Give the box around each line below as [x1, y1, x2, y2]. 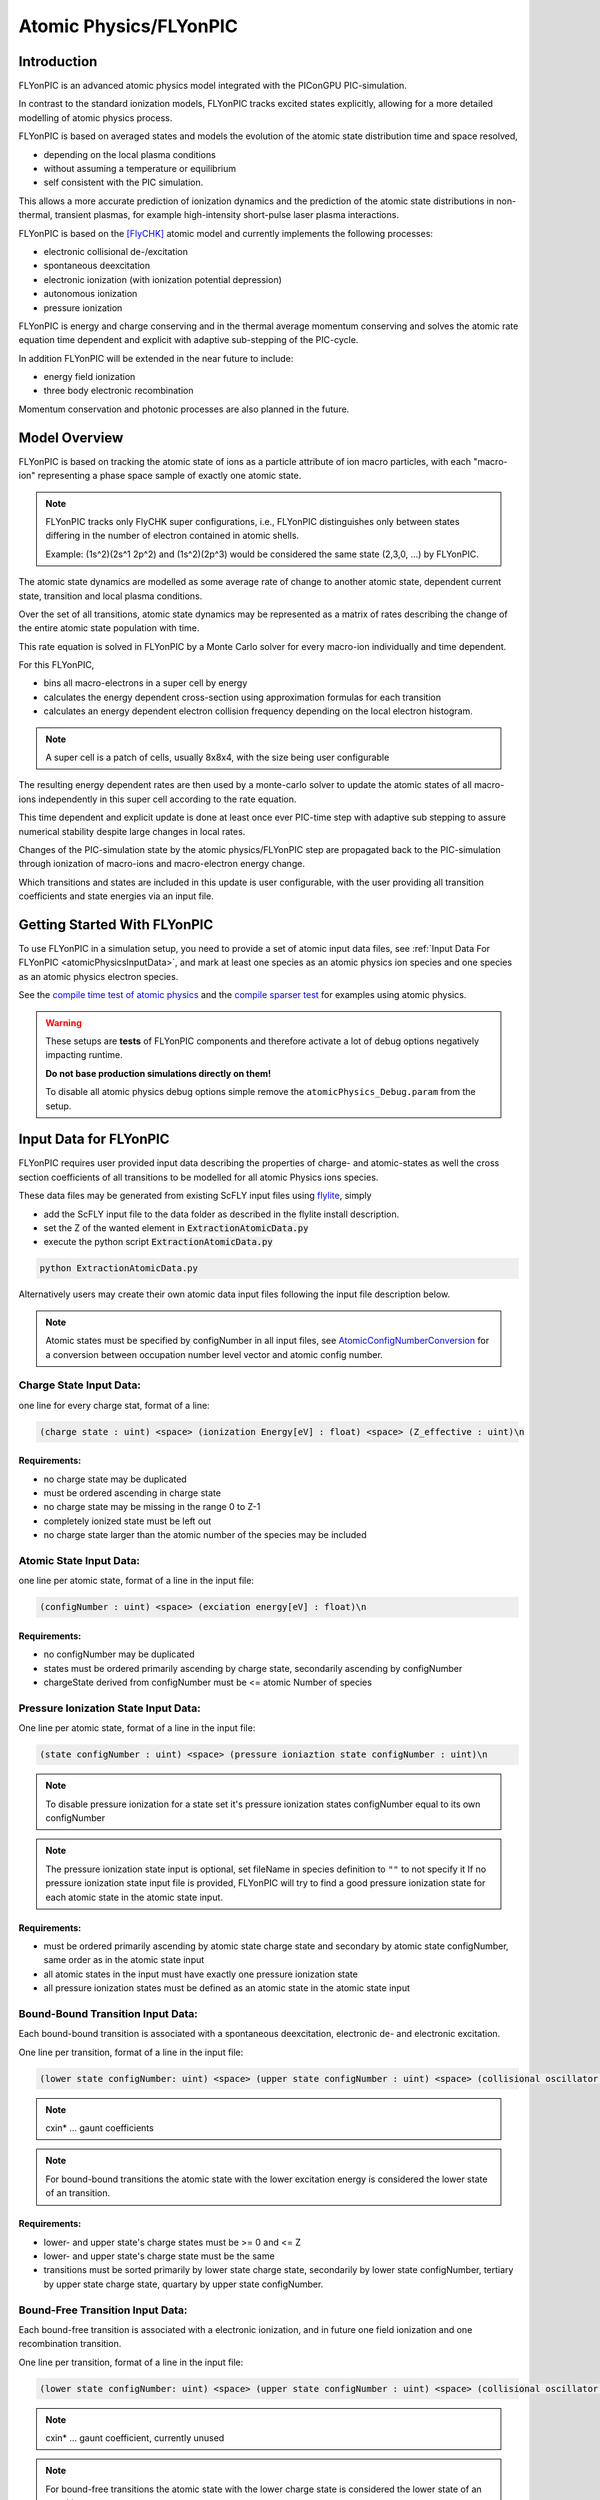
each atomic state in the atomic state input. [45, 1891, 224, 1903]
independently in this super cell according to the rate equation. [38, 793, 297, 805]
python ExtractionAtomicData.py [39, 1263, 199, 1274]
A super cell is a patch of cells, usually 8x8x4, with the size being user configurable [45, 751, 390, 764]
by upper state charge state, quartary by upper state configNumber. [43, 2278, 324, 2290]
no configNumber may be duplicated [43, 1648, 195, 1660]
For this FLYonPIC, [18, 659, 95, 671]
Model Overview [18, 429, 124, 446]
